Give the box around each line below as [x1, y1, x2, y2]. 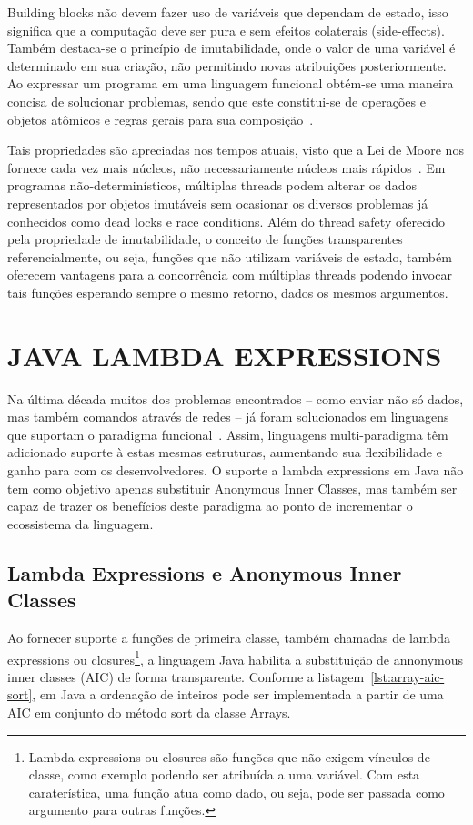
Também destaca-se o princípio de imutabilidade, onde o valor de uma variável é [7, 38, 456, 57]
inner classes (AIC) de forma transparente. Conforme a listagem [7, 667, 365, 686]
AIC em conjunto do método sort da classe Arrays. [7, 703, 291, 721]
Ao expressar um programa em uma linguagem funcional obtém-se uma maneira [7, 74, 454, 93]
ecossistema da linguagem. [7, 514, 154, 533]
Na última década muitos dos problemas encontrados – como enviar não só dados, [7, 389, 464, 408]
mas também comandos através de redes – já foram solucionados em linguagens [7, 407, 449, 426]
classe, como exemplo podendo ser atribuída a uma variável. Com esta [28, 765, 420, 784]
